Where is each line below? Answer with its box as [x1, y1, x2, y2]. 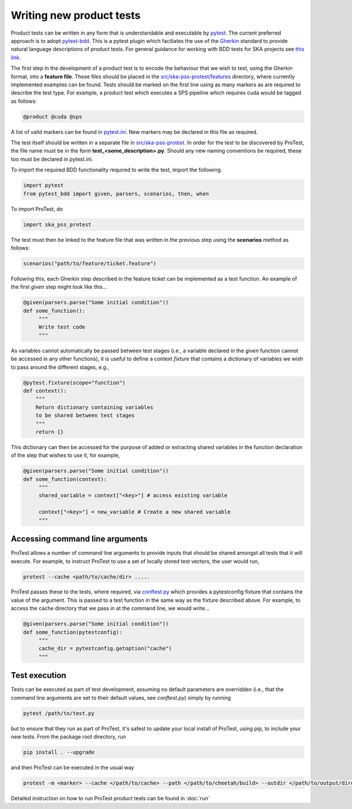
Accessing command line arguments [11, 534, 148, 544]
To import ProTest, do [11, 205, 63, 213]
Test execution [11, 670, 67, 680]
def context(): [23, 387, 67, 394]
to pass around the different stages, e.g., [11, 363, 110, 370]
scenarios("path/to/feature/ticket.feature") [23, 260, 157, 267]
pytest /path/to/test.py [23, 710, 95, 716]
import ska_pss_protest [23, 221, 92, 228]
